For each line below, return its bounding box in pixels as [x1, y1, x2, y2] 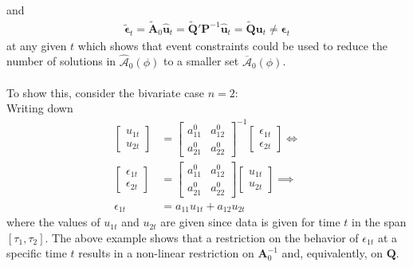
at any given [6, 37, 67, 53]
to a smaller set [163, 53, 239, 69]
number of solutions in [6, 53, 116, 69]
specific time [6, 245, 67, 261]
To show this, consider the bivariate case [6, 84, 205, 100]
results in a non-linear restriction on [78, 245, 254, 261]
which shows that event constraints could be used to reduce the [77, 37, 387, 53]
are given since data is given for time [160, 214, 340, 230]
